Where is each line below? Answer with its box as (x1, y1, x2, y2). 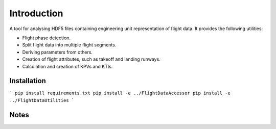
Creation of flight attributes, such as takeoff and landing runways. (22, 56, 160, 62)
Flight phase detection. (22, 35, 71, 41)
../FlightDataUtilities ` (9, 97, 75, 103)
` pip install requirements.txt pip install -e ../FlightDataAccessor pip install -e (9, 90, 231, 96)
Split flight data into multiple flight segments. (22, 42, 117, 48)
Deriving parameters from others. (22, 49, 93, 55)
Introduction (9, 8, 63, 19)
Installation (9, 76, 46, 85)
